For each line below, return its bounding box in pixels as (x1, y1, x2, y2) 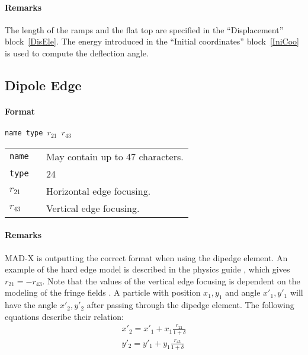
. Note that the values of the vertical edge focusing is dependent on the (42, 274, 300, 287)
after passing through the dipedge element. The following (86, 299, 294, 311)
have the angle (5, 299, 57, 311)
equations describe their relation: (5, 310, 124, 322)
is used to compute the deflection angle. (5, 46, 149, 59)
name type (5, 129, 43, 138)
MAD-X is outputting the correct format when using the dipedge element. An (5, 251, 288, 264)
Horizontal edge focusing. (46, 183, 151, 198)
